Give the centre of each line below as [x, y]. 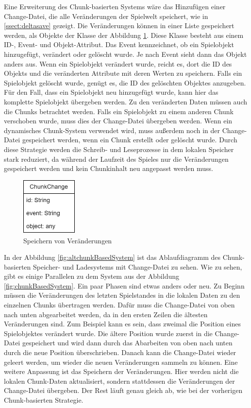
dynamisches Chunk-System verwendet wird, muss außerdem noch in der [112, 130]
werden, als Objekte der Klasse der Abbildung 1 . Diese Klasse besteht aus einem [124, 35]
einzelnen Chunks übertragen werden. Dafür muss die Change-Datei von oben [119, 304]
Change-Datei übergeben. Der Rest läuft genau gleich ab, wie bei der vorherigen [123, 390]
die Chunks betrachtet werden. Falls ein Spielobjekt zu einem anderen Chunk [119, 111]
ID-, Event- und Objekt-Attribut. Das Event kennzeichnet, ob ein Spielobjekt [119, 44]
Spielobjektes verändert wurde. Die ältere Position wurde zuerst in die [108, 333]
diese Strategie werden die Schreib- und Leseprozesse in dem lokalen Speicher [119, 149]
